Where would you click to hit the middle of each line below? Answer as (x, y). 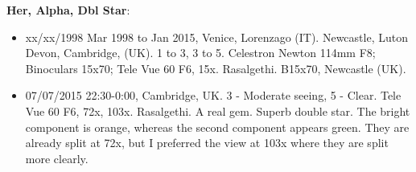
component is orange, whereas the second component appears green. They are (217, 127)
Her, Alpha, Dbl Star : (68, 10)
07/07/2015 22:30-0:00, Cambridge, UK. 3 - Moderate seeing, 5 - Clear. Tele (213, 95)
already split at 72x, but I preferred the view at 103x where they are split (207, 143)
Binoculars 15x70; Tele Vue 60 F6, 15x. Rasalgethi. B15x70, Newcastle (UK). (216, 68)
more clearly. (57, 158)
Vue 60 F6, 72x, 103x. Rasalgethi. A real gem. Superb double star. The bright (218, 111)
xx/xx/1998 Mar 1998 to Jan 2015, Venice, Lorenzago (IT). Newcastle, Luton (216, 37)
